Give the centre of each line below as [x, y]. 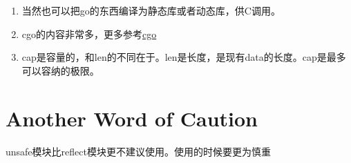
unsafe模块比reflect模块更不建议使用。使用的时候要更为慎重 [138, 151]
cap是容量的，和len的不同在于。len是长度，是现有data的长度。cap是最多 [184, 57]
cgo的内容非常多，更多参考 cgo [89, 33]
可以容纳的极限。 [60, 70]
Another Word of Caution [132, 118]
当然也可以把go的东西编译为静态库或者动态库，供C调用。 [151, 10]
